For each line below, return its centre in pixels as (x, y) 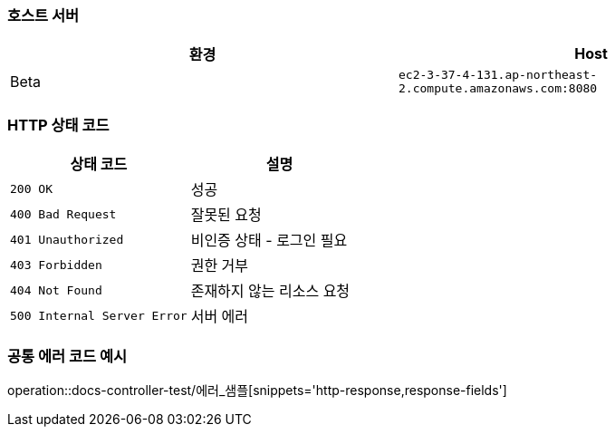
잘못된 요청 (226, 215)
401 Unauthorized (67, 239)
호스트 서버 (43, 15)
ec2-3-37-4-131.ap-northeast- (498, 75)
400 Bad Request (63, 214)
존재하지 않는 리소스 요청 (270, 291)
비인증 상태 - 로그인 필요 (269, 241)
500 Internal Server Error (99, 315)
